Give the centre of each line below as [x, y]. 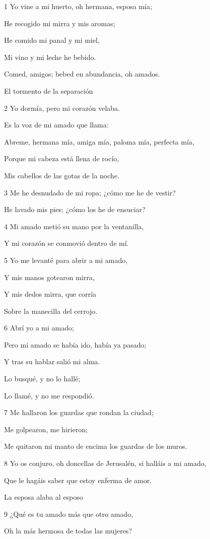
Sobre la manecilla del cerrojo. [51, 311]
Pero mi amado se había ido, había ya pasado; [75, 344]
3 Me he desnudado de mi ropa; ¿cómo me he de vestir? [90, 192]
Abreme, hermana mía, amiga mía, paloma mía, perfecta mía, [99, 141]
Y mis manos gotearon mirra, [49, 277]
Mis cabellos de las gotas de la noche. [62, 175]
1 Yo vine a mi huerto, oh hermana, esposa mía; [78, 6]
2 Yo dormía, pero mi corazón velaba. [62, 108]
